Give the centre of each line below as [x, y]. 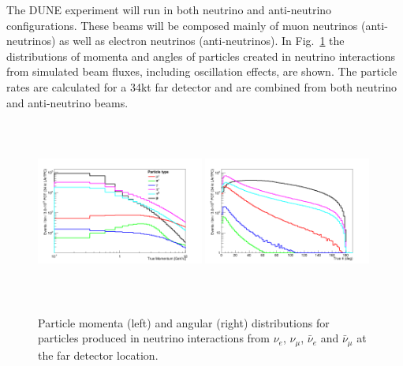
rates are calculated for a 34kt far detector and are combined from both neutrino [202, 86]
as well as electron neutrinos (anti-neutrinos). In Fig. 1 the [202, 41]
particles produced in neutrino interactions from [154, 338]
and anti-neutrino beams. [67, 102]
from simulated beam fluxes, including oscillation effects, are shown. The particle [202, 71]
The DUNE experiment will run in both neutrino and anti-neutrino [169, 9]
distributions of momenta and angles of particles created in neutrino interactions [201, 56]
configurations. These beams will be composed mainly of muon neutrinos [182, 25]
